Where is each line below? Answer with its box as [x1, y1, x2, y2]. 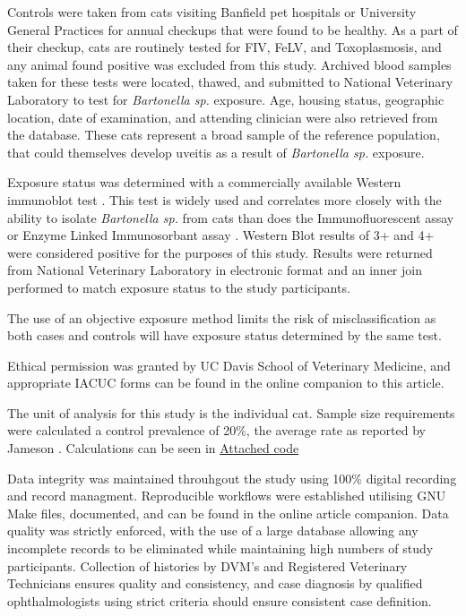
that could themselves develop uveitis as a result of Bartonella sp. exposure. [7, 142, 425, 161]
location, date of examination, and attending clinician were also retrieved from [7, 107, 438, 126]
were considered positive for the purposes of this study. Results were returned [7, 243, 433, 261]
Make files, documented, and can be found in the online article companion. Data [7, 503, 449, 522]
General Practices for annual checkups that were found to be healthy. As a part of [7, 20, 458, 38]
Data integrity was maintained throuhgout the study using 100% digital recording [7, 468, 457, 487]
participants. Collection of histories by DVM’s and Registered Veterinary [7, 556, 408, 575]
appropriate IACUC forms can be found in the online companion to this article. [7, 373, 444, 392]
